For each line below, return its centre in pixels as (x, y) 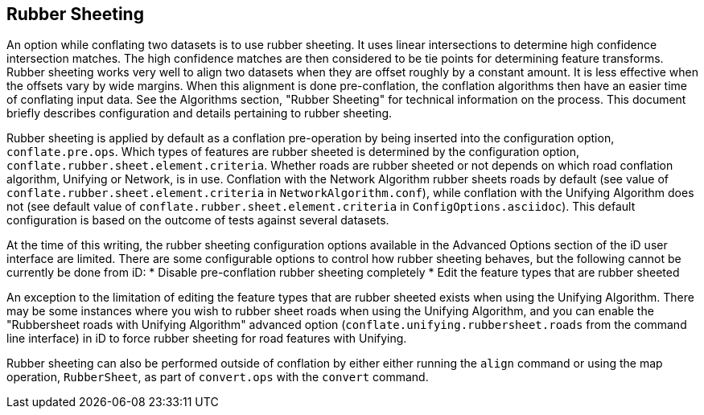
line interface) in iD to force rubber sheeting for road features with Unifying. (207, 339)
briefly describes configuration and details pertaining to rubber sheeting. (200, 113)
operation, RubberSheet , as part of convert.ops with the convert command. (218, 377)
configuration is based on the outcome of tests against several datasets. (198, 220)
